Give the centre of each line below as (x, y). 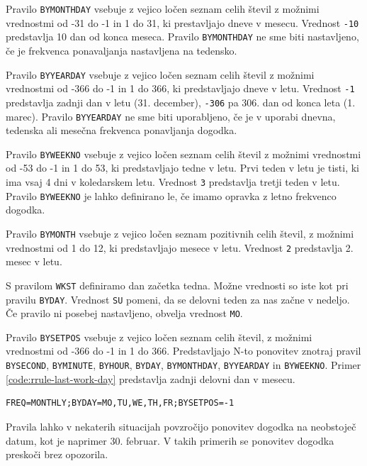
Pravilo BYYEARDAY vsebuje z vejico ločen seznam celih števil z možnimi (160, 74)
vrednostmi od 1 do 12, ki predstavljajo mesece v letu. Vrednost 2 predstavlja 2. (180, 247)
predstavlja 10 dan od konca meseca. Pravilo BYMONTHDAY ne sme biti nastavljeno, (182, 37)
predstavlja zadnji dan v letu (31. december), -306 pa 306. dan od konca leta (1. (181, 102)
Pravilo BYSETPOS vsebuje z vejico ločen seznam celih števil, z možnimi (159, 337)
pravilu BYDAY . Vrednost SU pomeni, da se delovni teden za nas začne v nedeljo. (178, 299)
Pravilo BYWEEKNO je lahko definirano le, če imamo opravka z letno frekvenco (171, 195)
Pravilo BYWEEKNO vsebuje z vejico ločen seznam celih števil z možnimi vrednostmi (183, 154)
